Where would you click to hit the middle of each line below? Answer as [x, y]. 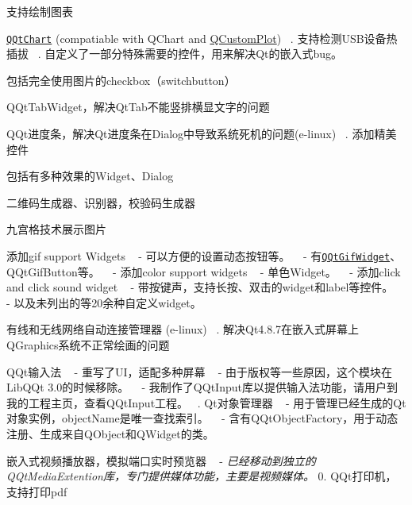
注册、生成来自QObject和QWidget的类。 [110, 434]
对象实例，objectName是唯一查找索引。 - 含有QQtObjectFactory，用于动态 [202, 418]
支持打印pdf [37, 491]
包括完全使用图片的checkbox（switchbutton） [121, 80]
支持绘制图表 [40, 11]
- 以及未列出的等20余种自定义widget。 [104, 302]
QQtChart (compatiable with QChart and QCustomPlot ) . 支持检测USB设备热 [202, 38]
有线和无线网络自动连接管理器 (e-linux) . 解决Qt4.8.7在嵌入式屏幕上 [183, 329]
